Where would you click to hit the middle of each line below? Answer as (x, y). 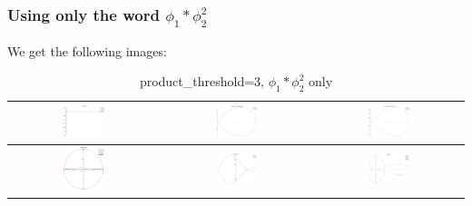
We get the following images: (87, 50)
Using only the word (84, 14)
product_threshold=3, (202, 81)
